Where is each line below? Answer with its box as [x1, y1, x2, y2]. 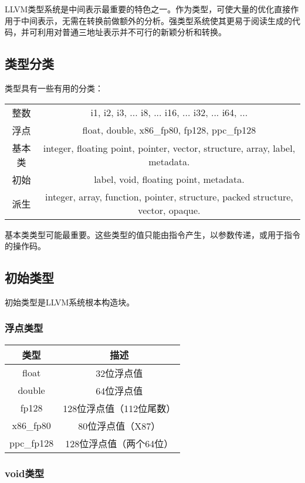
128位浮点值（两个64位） [65, 436, 174, 450]
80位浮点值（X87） [78, 419, 161, 433]
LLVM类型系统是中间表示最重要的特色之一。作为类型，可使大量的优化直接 [5, 3, 291, 15]
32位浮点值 [96, 366, 143, 380]
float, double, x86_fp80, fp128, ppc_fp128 [82, 123, 256, 137]
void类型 [5, 465, 45, 480]
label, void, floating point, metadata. [94, 172, 245, 186]
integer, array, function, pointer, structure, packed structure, [45, 189, 293, 203]
